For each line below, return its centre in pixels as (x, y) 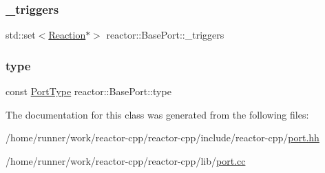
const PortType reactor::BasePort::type (88, 91)
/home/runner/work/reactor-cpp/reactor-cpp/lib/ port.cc (126, 160)
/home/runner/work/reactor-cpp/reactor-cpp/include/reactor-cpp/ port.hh (162, 138)
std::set (21, 35)
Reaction (67, 35)
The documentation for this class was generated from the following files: (157, 114)
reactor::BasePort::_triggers (165, 35)
